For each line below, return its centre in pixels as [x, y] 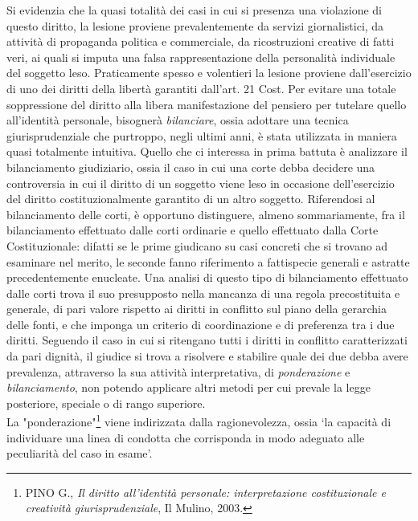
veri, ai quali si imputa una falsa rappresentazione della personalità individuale [201, 57]
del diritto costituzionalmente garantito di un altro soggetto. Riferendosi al [191, 199]
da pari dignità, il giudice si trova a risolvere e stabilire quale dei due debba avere [207, 356]
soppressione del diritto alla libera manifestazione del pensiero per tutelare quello [207, 104]
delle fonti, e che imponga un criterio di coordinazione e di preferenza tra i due [201, 324]
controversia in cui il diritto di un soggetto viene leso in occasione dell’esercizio [201, 183]
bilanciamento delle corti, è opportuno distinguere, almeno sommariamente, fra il [206, 214]
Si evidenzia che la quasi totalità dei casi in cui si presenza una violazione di [194, 10]
